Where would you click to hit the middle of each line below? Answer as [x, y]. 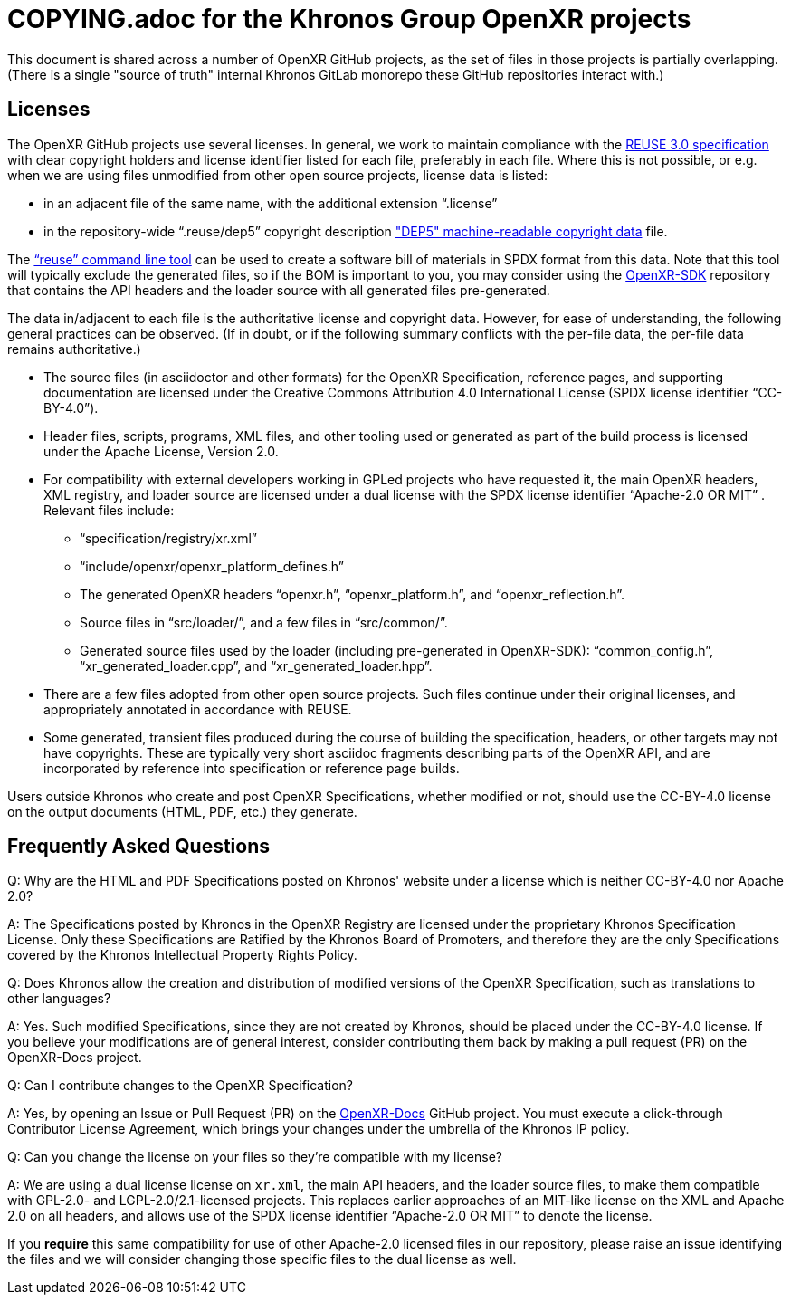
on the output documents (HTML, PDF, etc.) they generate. [182, 811]
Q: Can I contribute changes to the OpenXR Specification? [180, 1086]
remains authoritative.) [74, 349]
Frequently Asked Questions [139, 847]
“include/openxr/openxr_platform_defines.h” [212, 566]
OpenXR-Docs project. [75, 1058]
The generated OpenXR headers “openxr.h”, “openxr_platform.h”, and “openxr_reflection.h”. [353, 594]
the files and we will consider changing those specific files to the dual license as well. [262, 1259]
